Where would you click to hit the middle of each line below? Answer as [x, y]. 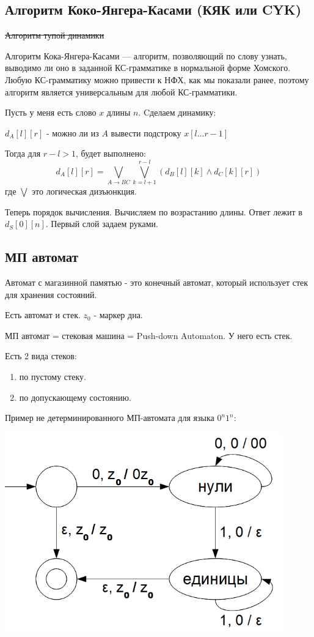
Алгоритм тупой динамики [55, 35]
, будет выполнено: [111, 153]
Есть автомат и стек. [43, 315]
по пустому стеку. [53, 377]
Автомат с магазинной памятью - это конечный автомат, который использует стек [157, 282]
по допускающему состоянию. [75, 397]
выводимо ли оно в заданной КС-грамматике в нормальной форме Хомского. [148, 68]
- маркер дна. [118, 315]
